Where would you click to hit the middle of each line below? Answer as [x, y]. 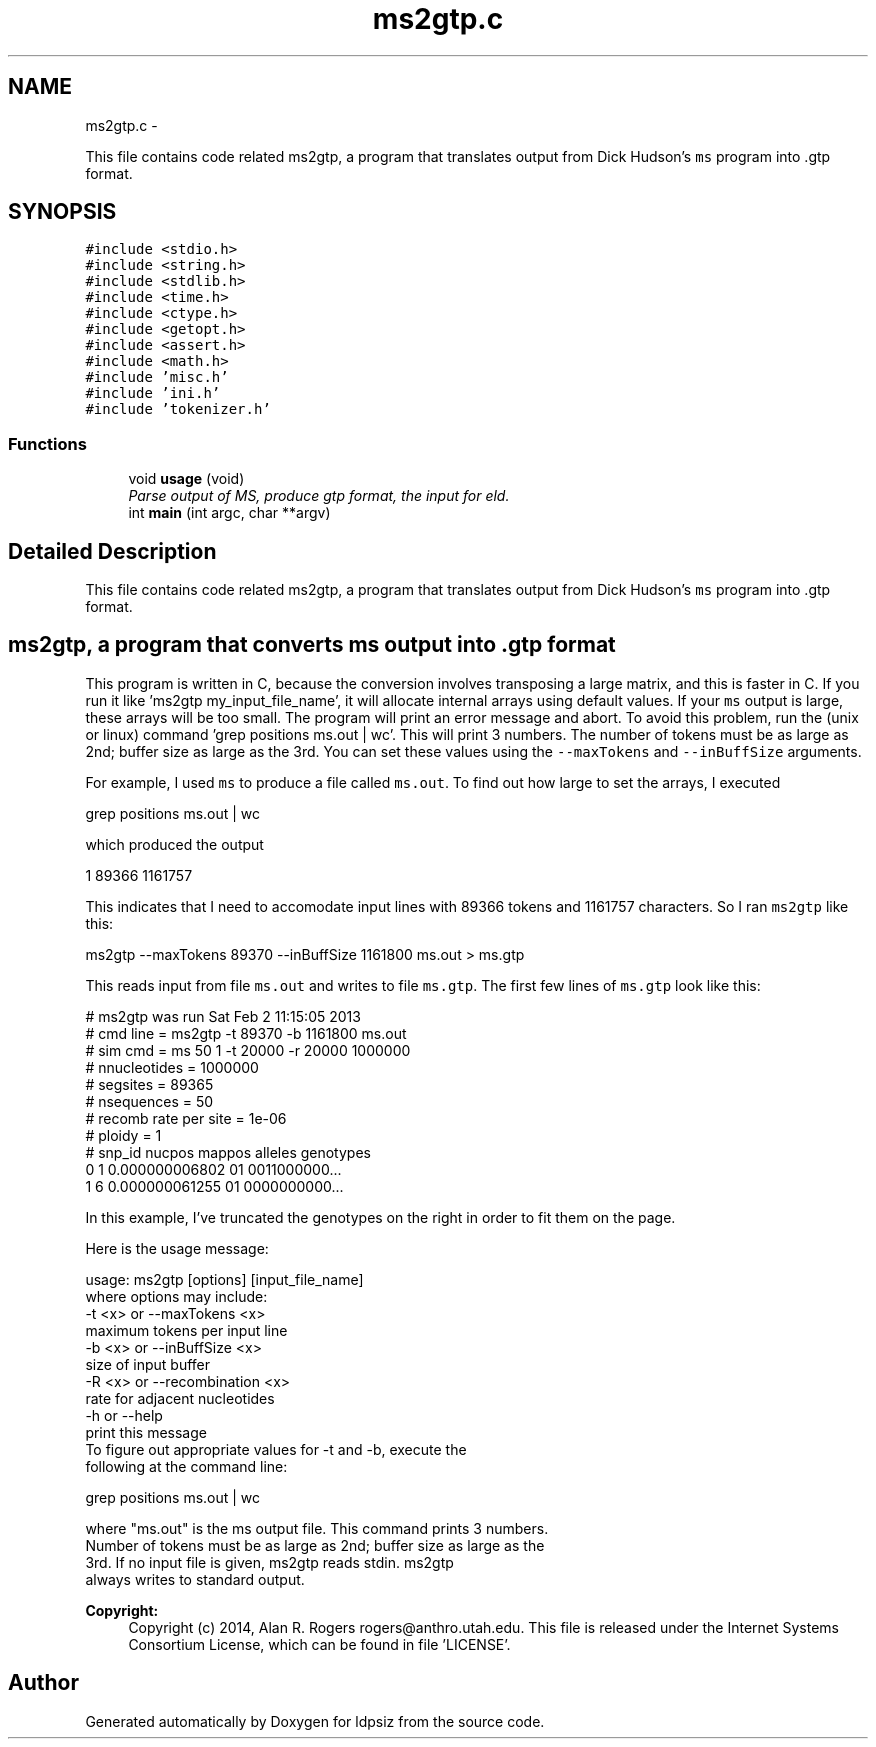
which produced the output [174, 844]
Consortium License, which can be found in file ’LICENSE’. [319, 1644]
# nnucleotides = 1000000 [172, 1067]
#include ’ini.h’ [153, 393]
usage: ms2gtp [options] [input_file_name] [224, 1279]
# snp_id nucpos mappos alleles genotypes [228, 1152]
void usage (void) [186, 479]
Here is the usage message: [177, 1248]
